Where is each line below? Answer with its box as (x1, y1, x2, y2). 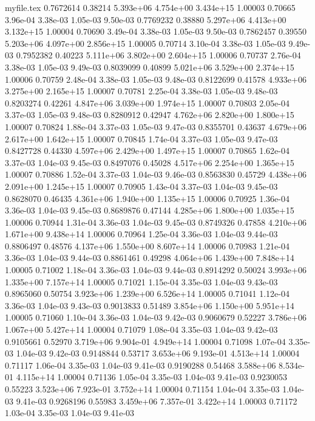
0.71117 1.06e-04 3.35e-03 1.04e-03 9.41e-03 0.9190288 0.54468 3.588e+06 (5, 358, 276, 371)
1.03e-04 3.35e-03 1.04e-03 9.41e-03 (5, 406, 135, 419)
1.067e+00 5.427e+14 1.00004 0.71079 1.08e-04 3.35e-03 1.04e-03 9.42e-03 (5, 323, 278, 336)
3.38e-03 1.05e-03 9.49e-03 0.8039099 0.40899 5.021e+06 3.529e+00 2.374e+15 (5, 60, 294, 73)
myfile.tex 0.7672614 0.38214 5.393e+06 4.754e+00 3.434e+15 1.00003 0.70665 (5, 1, 296, 13)
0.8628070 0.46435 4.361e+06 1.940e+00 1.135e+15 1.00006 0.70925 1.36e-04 (5, 192, 290, 204)
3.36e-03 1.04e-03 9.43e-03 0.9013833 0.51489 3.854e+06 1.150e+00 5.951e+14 (5, 299, 294, 311)
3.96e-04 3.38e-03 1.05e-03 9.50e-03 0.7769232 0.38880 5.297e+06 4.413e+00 (5, 13, 286, 26)
